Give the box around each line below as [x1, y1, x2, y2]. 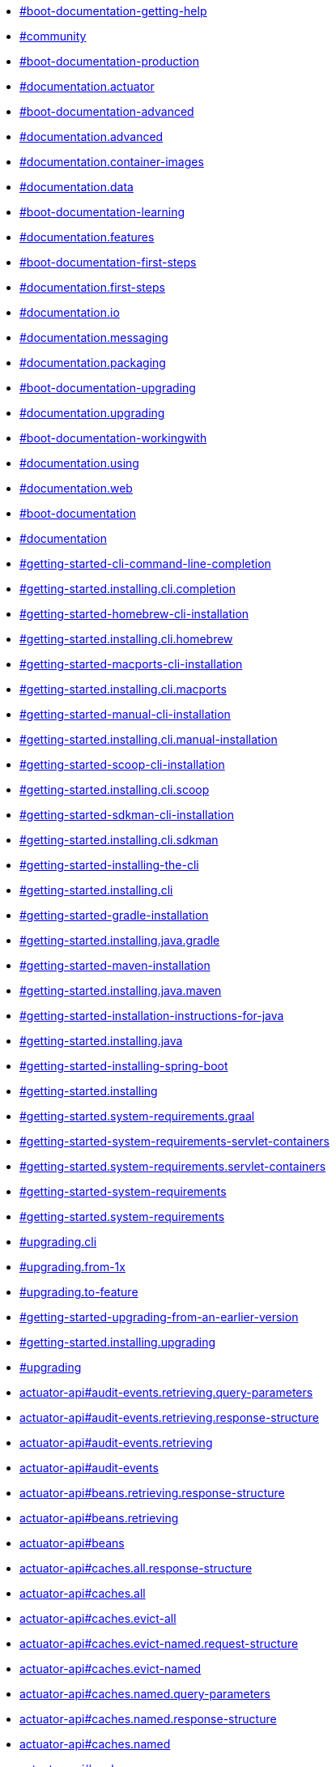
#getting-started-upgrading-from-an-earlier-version [19, 1310, 299, 1324]
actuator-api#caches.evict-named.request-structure [19, 1637, 299, 1650]
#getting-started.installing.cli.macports [19, 682, 227, 696]
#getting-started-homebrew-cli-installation [19, 607, 249, 621]
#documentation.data [19, 180, 134, 194]
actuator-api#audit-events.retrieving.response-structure [19, 1411, 319, 1424]
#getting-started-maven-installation [19, 958, 211, 972]
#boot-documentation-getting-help [19, 4, 207, 18]
